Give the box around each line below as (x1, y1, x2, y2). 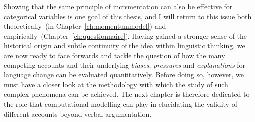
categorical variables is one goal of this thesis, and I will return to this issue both (4, 11, 252, 21)
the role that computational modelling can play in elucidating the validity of (4, 98, 237, 109)
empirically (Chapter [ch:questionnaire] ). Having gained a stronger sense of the (4, 30, 247, 41)
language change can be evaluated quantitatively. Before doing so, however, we (4, 69, 244, 80)
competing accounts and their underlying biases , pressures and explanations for (4, 60, 246, 70)
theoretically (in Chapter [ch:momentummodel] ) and (4, 21, 166, 31)
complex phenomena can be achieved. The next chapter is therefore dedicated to (4, 89, 250, 99)
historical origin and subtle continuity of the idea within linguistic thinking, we (4, 40, 245, 51)
